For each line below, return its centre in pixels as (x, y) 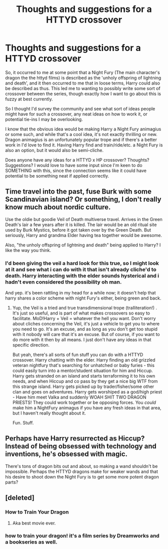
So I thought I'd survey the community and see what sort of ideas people (80, 108)
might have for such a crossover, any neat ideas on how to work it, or (76, 114)
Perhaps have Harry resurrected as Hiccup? (75, 438)
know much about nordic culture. (58, 207)
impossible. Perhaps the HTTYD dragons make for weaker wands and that (82, 471)
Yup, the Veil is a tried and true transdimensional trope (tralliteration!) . (85, 308)
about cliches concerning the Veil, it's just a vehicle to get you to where (86, 324)
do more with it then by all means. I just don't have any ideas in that (82, 340)
